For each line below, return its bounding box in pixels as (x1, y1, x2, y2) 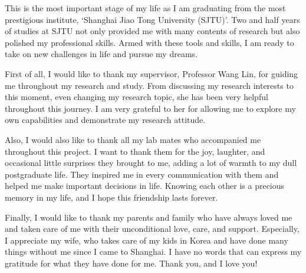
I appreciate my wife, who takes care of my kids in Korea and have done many (5, 234, 288, 246)
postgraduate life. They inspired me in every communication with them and (5, 168, 279, 180)
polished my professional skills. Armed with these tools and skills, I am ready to (5, 36, 294, 48)
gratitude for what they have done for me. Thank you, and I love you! (5, 257, 258, 269)
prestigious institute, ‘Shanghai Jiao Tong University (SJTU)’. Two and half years (5, 13, 300, 25)
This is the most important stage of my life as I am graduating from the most (5, 2, 286, 14)
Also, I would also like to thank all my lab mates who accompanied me (5, 133, 261, 145)
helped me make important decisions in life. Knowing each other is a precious (5, 179, 285, 192)
